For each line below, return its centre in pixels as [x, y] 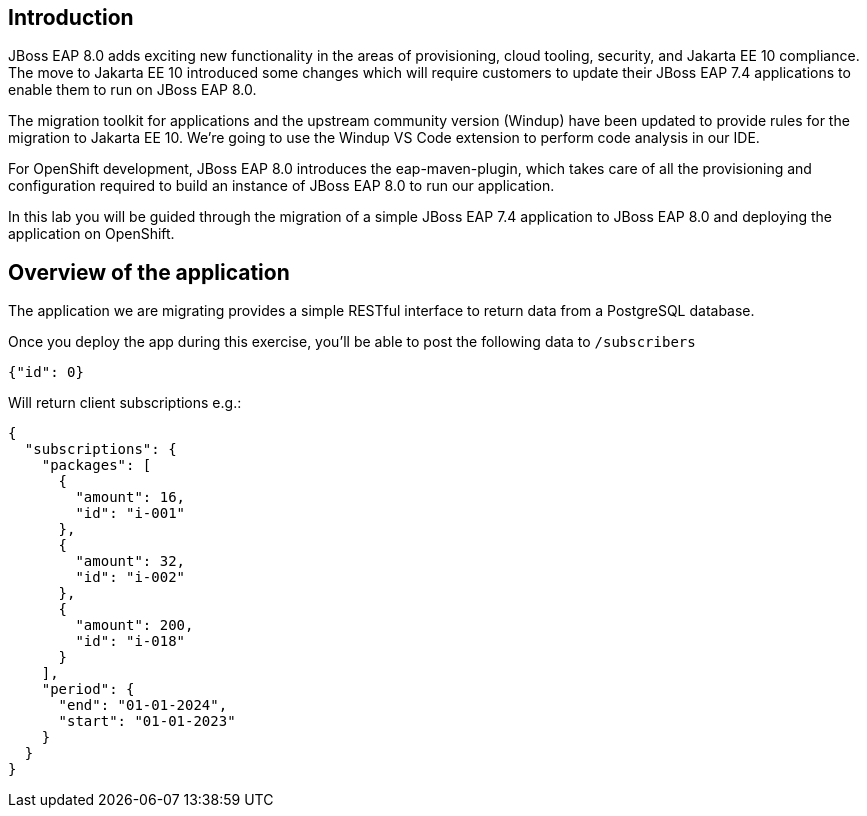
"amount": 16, [130, 497]
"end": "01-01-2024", [143, 705]
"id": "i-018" [130, 641]
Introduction [71, 17]
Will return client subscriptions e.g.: [125, 403]
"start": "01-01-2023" [147, 721]
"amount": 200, [134, 625]
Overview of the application [149, 272]
